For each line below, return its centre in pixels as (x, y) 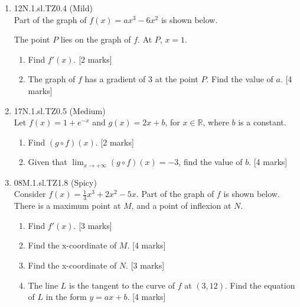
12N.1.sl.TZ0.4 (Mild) (53, 8)
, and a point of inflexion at (181, 206)
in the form (66, 297)
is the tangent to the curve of (122, 285)
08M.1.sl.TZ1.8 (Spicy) (55, 182)
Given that (48, 162)
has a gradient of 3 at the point (141, 79)
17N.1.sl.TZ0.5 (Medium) (60, 110)
